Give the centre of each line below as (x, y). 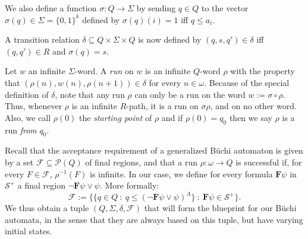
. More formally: (129, 185)
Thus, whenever (34, 106)
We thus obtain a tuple (47, 208)
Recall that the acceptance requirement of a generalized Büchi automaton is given (154, 150)
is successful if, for (269, 162)
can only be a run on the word (190, 94)
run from (21, 130)
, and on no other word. (253, 106)
